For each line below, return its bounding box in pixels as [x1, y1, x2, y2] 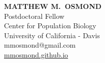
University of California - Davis [4, 30, 100, 40]
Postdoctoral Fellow [4, 10, 64, 21]
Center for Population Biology [4, 20, 96, 31]
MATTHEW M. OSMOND [4, 1, 101, 11]
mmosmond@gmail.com [4, 40, 76, 50]
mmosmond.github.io [4, 49, 68, 60]
